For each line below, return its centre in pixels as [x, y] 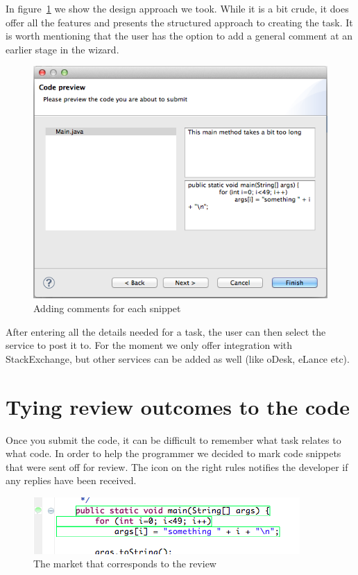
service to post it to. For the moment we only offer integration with [149, 345]
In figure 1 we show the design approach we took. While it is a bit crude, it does [177, 8]
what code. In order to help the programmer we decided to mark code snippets [173, 453]
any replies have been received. [71, 480]
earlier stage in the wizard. [62, 49]
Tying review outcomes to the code [178, 406]
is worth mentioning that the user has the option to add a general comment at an [179, 36]
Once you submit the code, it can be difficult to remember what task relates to [173, 439]
